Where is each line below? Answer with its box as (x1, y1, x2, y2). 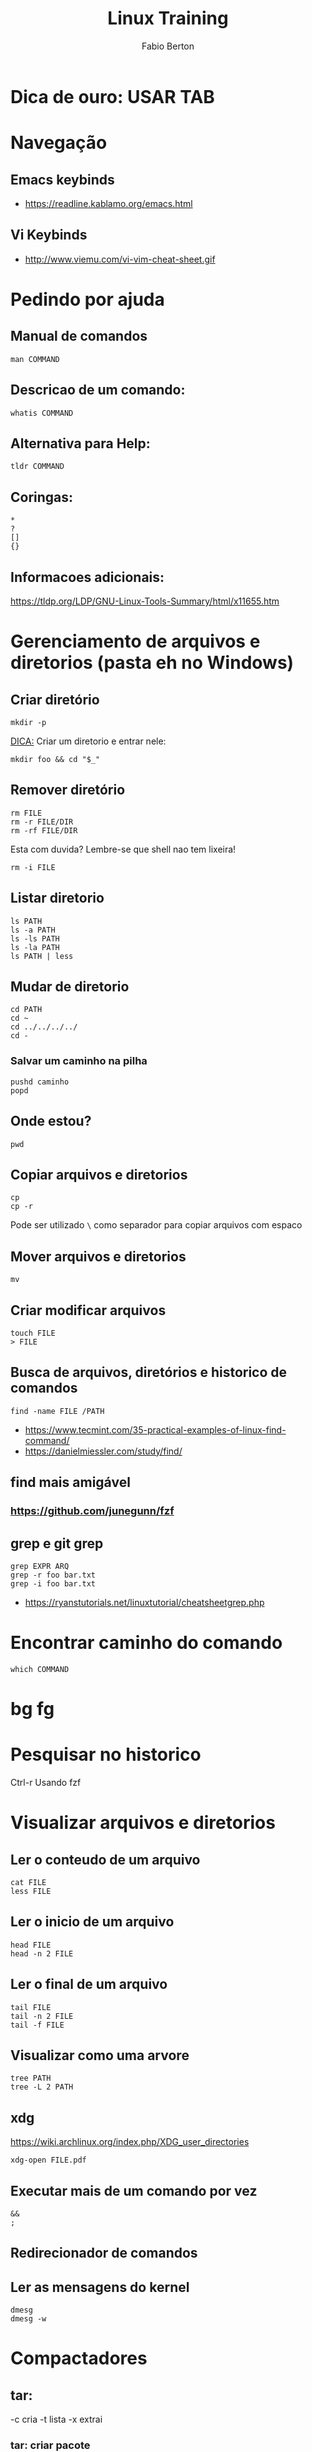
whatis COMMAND (10, 408, 74, 418)
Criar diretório (10, 691, 100, 708)
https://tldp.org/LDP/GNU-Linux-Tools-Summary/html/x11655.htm (10, 595, 280, 607)
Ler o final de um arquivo (10, 1976, 168, 1993)
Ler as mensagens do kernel (10, 2278, 190, 2296)
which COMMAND (10, 1664, 70, 1674)
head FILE (10, 1940, 52, 1950)
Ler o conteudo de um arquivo (10, 1851, 201, 1868)
